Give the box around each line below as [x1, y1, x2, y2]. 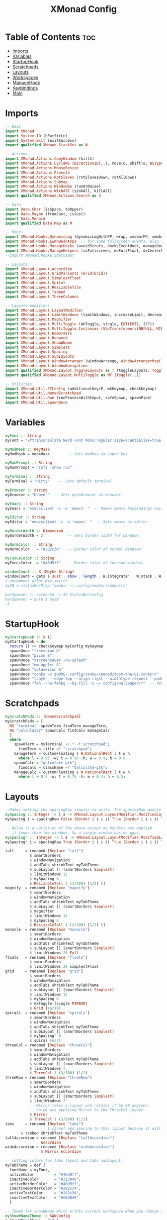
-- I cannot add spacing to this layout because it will [40, 1126, 162, 1131]
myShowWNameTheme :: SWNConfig [5, 1213, 70, 1219]
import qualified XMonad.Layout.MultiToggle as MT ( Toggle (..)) [5, 372, 141, 378]
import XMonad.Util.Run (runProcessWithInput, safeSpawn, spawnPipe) [5, 396, 153, 401]
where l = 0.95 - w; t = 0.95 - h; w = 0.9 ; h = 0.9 [18, 755, 126, 761]
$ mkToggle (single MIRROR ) [29, 1001, 88, 1006]
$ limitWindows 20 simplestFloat [29, 964, 99, 969]
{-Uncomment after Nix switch [5, 579, 68, 584]
